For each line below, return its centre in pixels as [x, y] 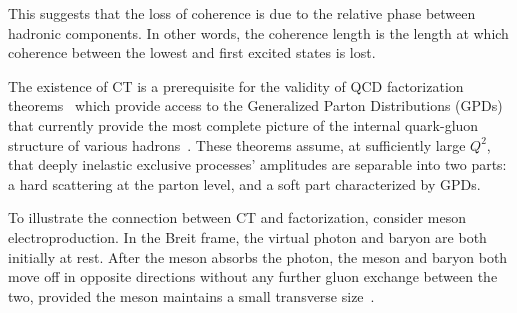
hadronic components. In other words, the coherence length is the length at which [258, 32]
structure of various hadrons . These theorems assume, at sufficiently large [237, 144]
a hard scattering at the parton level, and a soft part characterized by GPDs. [244, 183]
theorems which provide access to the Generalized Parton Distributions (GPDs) [255, 105]
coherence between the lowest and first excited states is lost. [192, 52]
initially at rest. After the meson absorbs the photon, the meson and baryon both [258, 256]
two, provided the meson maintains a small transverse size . [191, 295]
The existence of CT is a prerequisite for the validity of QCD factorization [236, 85]
